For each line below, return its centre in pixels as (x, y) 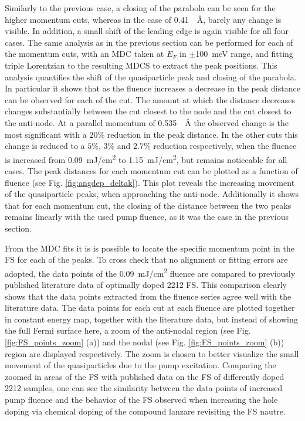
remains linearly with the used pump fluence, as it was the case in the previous (147, 217)
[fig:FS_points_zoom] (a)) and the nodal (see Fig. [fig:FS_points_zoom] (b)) (145, 342)
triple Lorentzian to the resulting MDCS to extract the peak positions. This (141, 65)
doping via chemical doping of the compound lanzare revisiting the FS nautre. (145, 411)
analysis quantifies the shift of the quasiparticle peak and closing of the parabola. (151, 77)
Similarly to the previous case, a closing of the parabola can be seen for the (140, 8)
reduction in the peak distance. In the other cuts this (202, 134)
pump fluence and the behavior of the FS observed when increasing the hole (141, 399)
